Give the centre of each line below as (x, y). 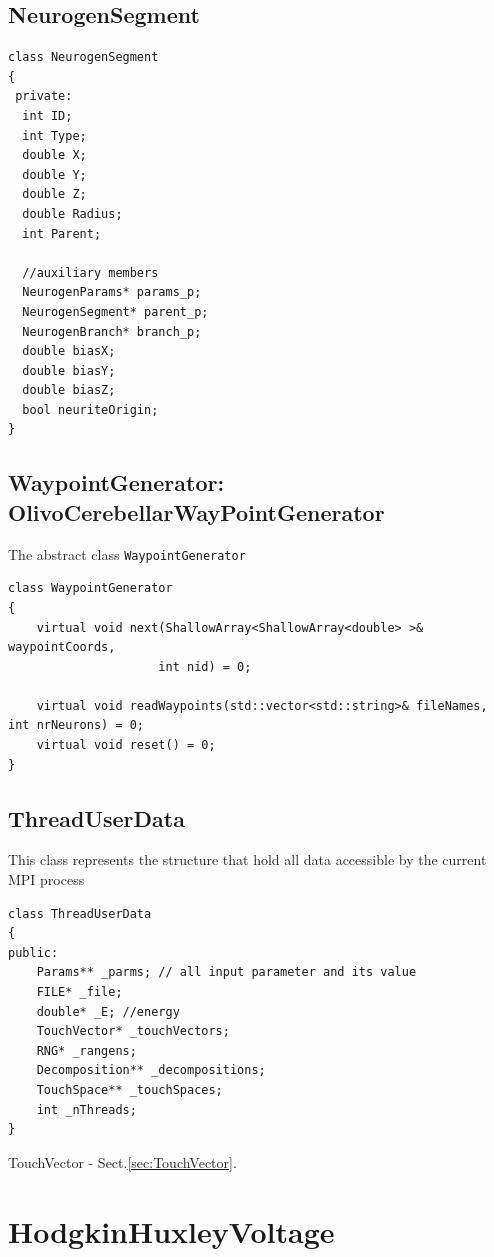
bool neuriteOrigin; (90, 409)
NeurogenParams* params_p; (112, 292)
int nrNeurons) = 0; (76, 725)
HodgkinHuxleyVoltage (171, 1230)
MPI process (46, 879)
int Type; (54, 135)
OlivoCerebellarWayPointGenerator (196, 511)
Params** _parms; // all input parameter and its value (226, 972)
